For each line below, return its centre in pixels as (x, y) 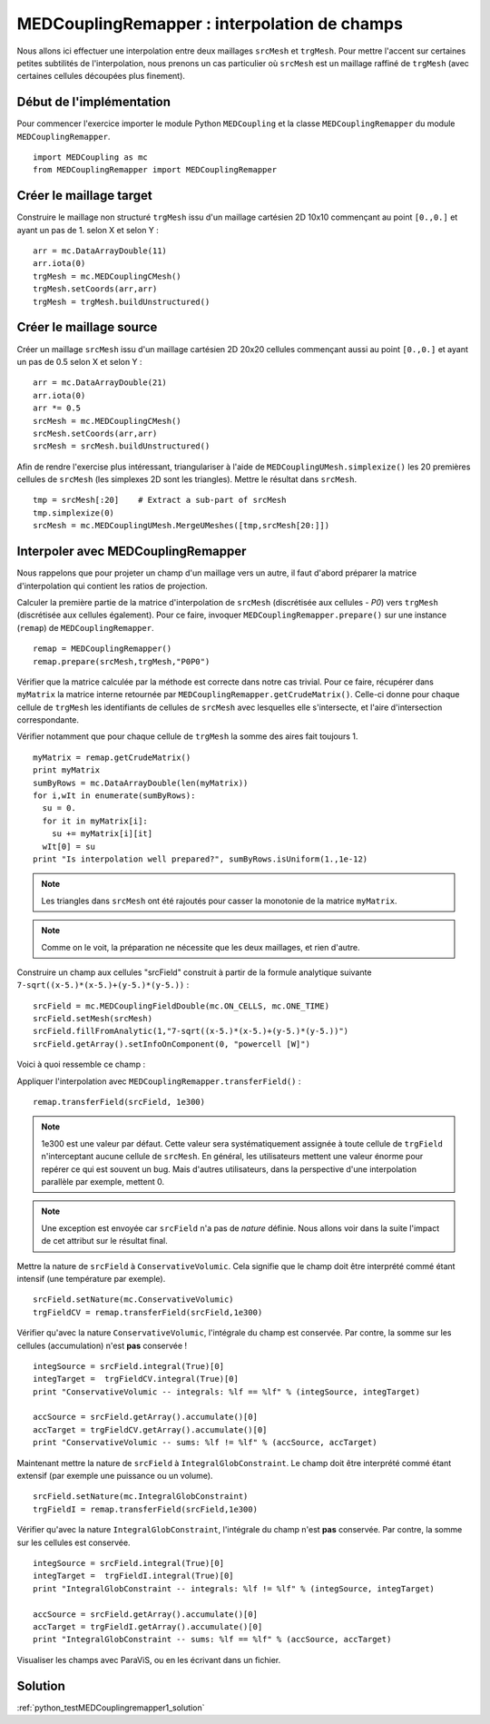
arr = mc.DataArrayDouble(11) (100, 251)
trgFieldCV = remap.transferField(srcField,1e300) (148, 1312)
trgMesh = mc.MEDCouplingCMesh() (107, 276)
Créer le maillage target (85, 196)
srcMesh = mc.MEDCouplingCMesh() (107, 421)
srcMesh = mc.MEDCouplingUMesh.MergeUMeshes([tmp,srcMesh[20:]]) (181, 526)
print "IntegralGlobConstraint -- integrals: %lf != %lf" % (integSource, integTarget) (234, 1588)
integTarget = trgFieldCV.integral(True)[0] (136, 1379)
